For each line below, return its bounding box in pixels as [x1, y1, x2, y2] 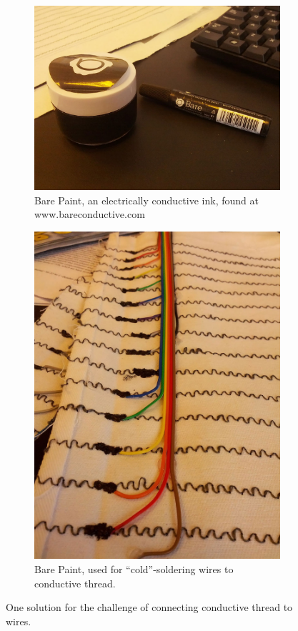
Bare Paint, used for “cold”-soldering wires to [34, 562, 234, 577]
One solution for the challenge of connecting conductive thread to [6, 600, 293, 615]
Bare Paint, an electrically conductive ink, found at [34, 192, 259, 207]
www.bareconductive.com [34, 207, 145, 222]
